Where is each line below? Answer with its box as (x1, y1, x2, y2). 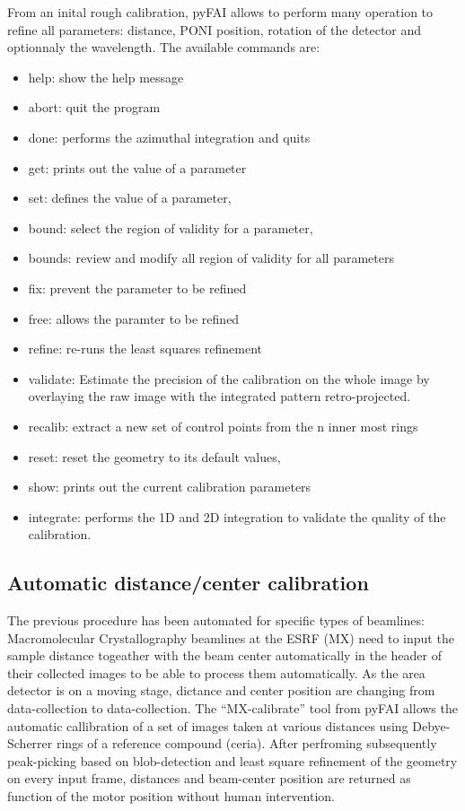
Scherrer (7, 734, 53, 753)
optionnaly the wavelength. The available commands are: (7, 38, 320, 57)
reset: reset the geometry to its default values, (28, 447, 281, 466)
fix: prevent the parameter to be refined (28, 278, 247, 297)
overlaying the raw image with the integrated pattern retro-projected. (28, 387, 411, 405)
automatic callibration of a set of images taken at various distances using (7, 716, 408, 735)
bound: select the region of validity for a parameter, (28, 218, 313, 237)
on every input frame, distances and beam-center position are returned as (7, 769, 411, 788)
